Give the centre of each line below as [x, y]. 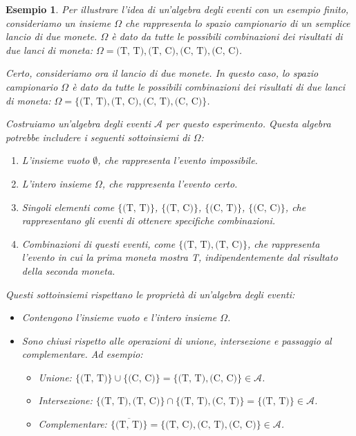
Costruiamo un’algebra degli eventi [78, 124]
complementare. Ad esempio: [82, 354]
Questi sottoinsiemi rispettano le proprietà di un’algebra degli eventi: [150, 294]
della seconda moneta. [68, 270]
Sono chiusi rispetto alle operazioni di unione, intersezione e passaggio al [177, 340]
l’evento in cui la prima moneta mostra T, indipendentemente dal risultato [180, 257]
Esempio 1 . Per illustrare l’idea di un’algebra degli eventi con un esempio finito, [177, 9]
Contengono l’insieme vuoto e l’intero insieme [119, 317]
